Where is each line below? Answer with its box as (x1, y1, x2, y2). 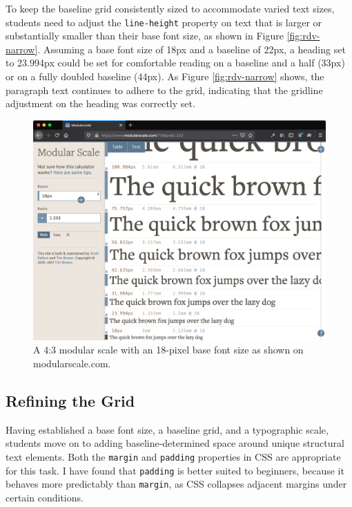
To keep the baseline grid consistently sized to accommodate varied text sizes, (6, 1, 335, 15)
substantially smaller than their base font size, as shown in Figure (6, 28, 284, 43)
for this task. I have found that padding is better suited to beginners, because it (6, 463, 344, 477)
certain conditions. (6, 490, 84, 504)
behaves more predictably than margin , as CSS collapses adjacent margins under (6, 477, 347, 491)
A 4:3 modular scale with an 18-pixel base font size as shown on (33, 342, 304, 357)
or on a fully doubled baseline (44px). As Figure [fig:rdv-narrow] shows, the (6, 69, 324, 84)
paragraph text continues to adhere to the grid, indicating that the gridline (6, 82, 323, 97)
